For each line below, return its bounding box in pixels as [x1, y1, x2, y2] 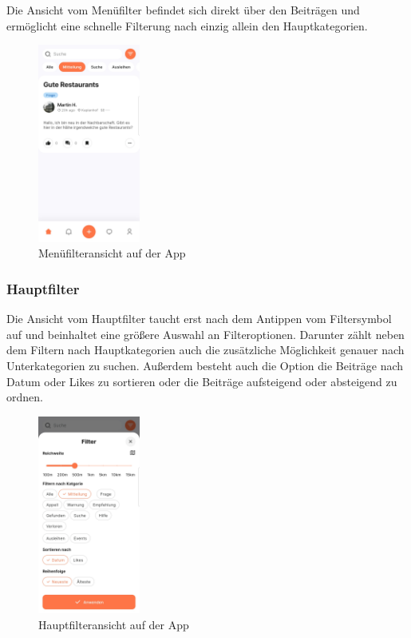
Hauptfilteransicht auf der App [38, 616, 189, 633]
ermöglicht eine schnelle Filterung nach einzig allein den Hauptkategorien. [6, 17, 368, 34]
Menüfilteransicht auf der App [38, 245, 186, 261]
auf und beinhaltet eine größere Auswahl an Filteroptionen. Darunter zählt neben [6, 325, 405, 342]
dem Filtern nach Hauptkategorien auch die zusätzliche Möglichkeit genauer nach [6, 341, 405, 358]
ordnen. [6, 389, 43, 405]
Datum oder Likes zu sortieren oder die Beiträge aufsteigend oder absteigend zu [6, 373, 397, 389]
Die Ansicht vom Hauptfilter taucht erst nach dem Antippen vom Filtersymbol [6, 310, 392, 327]
